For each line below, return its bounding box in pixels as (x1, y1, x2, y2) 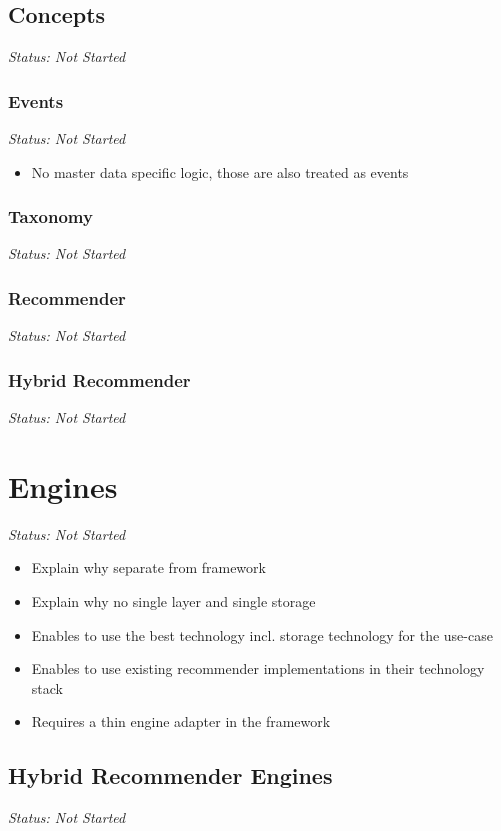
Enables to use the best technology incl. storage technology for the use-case (31, 624, 493, 645)
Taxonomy (8, 204, 93, 229)
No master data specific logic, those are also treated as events (31, 161, 409, 182)
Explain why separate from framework (31, 557, 266, 578)
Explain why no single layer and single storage (31, 590, 316, 611)
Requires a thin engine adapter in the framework (31, 711, 331, 732)
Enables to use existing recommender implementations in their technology (31, 658, 485, 679)
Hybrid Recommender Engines (8, 760, 333, 791)
